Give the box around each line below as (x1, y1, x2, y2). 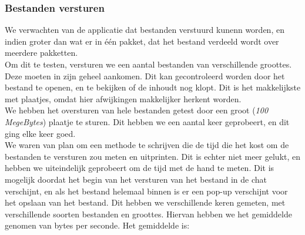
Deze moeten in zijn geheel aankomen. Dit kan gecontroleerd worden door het (5, 69, 285, 82)
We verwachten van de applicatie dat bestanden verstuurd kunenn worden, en (5, 23, 284, 36)
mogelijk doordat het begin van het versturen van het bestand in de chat (5, 173, 267, 185)
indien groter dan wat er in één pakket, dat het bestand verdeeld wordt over (5, 35, 279, 47)
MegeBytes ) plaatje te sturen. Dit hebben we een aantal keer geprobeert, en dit (5, 115, 290, 127)
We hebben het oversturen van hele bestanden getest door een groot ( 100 (5, 104, 269, 116)
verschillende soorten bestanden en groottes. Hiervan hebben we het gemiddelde (5, 207, 292, 220)
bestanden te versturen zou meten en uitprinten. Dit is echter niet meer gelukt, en (5, 150, 301, 162)
